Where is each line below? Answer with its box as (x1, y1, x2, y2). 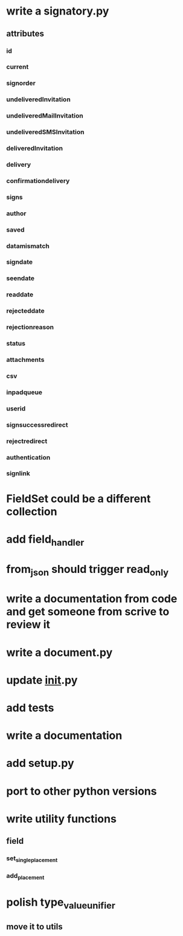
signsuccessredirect (6, 420, 68, 429)
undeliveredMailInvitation (6, 112, 83, 120)
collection (6, 504, 57, 518)
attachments (6, 356, 45, 364)
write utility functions (6, 812, 117, 826)
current (6, 62, 29, 71)
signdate (6, 258, 33, 266)
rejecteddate (6, 307, 45, 315)
